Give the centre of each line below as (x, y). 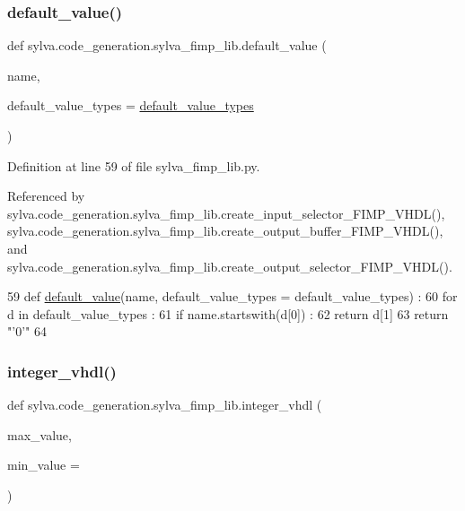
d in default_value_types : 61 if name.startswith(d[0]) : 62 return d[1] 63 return (228, 313)
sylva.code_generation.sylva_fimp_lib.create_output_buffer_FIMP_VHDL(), (225, 231)
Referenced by (46, 196)
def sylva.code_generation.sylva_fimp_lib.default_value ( (167, 45)
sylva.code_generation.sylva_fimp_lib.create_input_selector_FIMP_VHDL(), (226, 213)
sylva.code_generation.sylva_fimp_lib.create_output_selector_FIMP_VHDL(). (230, 266)
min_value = (44, 465)
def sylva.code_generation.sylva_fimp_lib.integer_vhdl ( (165, 405)
